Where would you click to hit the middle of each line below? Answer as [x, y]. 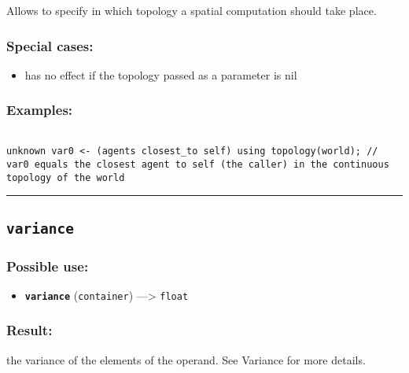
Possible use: [48, 266]
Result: [29, 330]
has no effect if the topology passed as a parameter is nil [161, 74]
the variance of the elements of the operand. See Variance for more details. [186, 359]
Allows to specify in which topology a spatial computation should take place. [192, 10]
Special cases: [50, 45]
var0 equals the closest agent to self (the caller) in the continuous [198, 164]
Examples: [40, 110]
